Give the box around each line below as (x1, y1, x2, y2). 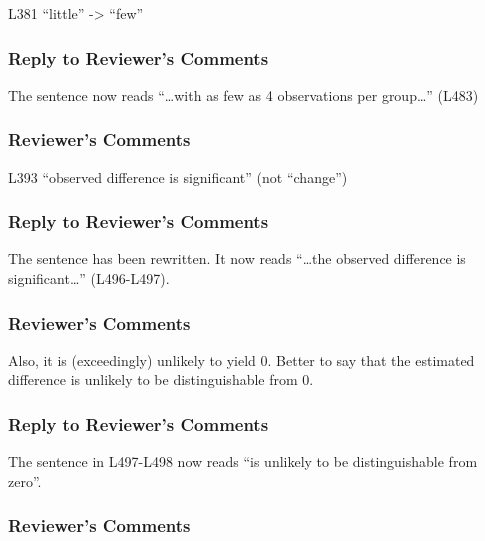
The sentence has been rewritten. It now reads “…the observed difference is (8, 248, 466, 269)
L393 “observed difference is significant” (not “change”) (8, 166, 348, 187)
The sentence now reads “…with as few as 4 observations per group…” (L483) (8, 84, 479, 105)
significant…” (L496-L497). (8, 268, 170, 289)
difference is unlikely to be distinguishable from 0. (8, 369, 314, 390)
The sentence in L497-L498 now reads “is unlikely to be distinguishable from (8, 451, 478, 472)
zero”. (8, 470, 42, 491)
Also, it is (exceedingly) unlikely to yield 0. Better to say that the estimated (8, 349, 475, 370)
